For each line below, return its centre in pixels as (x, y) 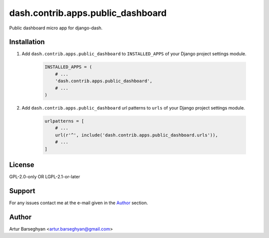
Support (22, 191)
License (22, 165)
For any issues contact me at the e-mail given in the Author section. (78, 203)
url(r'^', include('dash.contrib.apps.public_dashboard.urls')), (136, 135)
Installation (27, 42)
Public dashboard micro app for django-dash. (56, 28)
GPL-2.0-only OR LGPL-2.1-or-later (45, 177)
